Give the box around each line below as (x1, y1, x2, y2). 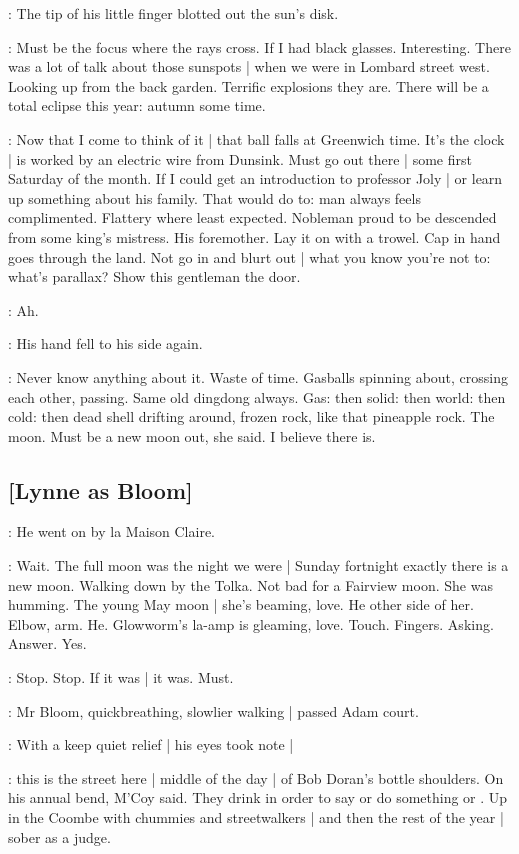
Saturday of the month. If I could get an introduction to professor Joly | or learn (8, 168, 503, 189)
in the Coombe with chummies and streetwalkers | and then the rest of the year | (8, 807, 504, 828)
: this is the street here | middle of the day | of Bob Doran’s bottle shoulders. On (8, 767, 504, 788)
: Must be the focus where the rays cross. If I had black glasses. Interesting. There (8, 36, 511, 57)
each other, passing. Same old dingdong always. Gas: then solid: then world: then (8, 386, 506, 407)
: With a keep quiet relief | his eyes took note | (8, 734, 294, 755)
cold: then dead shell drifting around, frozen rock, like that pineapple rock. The (8, 406, 495, 427)
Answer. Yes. (8, 633, 87, 654)
